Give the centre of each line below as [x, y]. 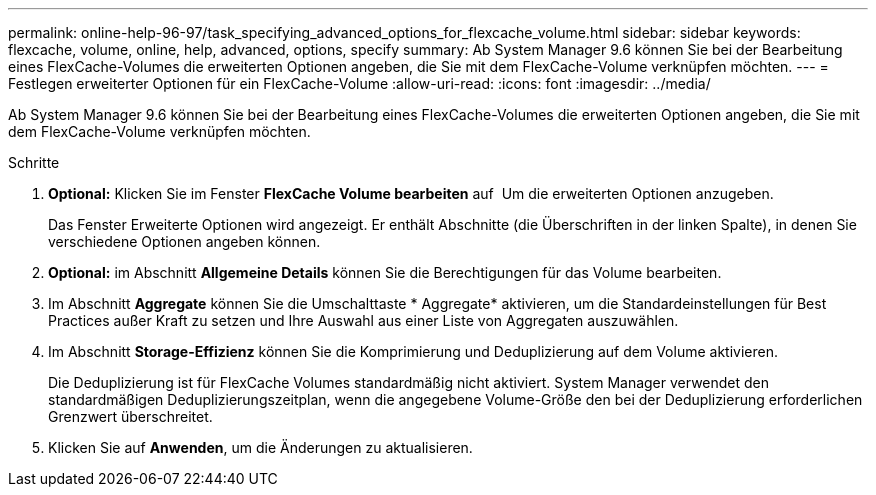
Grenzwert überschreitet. [130, 416]
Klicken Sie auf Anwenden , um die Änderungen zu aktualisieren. [260, 447]
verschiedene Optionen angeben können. [184, 241]
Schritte [34, 162]
